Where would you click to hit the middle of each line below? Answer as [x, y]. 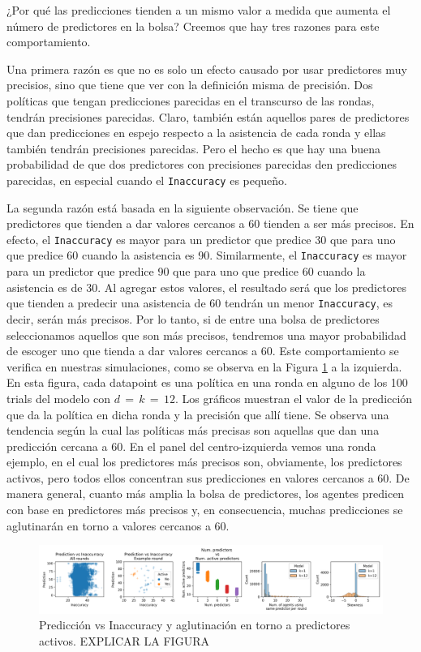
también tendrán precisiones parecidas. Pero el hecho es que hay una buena [194, 148]
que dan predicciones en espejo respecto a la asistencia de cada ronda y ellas [196, 133]
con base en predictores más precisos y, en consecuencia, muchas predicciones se [205, 510]
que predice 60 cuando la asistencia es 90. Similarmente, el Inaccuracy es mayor [207, 255]
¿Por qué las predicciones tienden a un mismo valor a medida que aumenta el [199, 10]
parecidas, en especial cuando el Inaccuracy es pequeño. [147, 180]
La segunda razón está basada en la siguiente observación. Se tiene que [183, 207]
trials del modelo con [59, 398]
